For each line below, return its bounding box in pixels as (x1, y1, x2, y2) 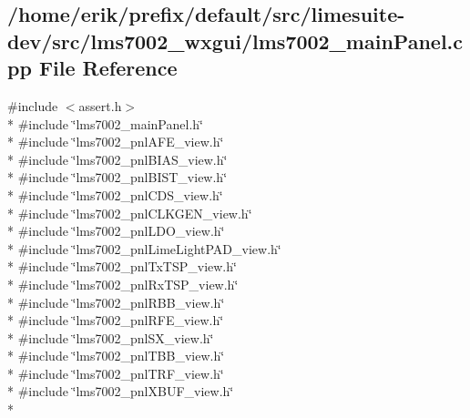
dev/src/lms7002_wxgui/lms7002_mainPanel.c (7, 26, 464, 55)
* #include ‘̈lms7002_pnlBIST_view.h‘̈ (7, 168, 228, 187)
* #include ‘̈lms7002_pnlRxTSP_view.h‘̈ (7, 274, 239, 293)
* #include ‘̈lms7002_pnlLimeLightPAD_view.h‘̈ (7, 239, 281, 258)
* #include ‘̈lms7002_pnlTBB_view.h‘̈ (7, 346, 225, 365)
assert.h (78, 96, 122, 115)
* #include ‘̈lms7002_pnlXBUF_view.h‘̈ (7, 382, 234, 401)
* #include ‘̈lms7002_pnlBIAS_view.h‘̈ (7, 149, 228, 168)
